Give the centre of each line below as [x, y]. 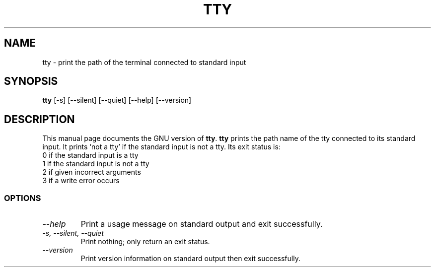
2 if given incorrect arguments [92, 172]
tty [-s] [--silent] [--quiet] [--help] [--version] [117, 100]
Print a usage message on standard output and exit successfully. [202, 224]
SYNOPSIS [31, 81]
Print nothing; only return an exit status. [145, 242]
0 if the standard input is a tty [90, 155]
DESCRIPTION [39, 119]
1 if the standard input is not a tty [96, 164]
